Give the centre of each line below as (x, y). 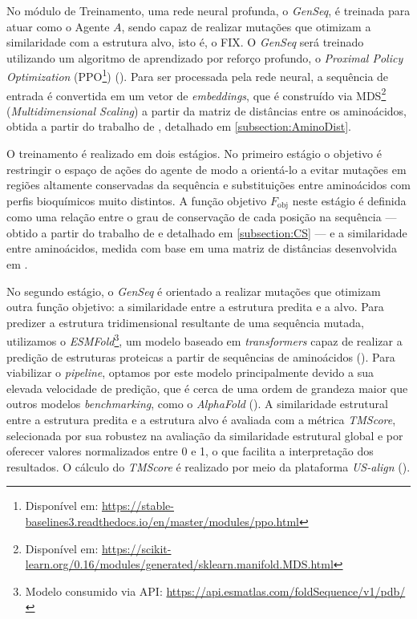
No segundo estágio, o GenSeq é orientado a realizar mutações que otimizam (194, 291)
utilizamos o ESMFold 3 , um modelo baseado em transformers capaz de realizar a (204, 340)
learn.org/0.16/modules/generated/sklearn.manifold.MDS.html (179, 564)
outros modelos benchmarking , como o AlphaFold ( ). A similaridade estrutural (197, 404)
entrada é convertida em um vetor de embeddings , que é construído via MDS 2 (196, 94)
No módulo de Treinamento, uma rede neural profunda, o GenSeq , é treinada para (208, 10)
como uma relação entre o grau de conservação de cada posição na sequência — (202, 217)
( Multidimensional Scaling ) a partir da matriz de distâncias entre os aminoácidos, (206, 110)
